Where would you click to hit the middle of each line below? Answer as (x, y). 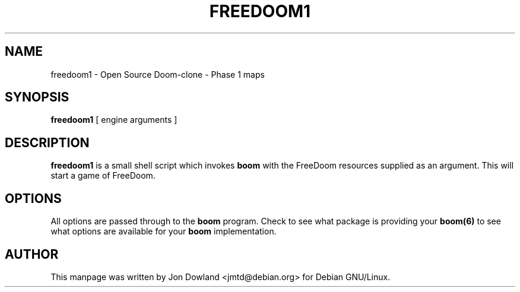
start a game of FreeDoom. (103, 176)
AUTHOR (32, 254)
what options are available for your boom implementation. (164, 231)
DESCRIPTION (47, 142)
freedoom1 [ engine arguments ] (114, 120)
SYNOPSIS (37, 97)
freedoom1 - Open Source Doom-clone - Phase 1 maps (158, 74)
